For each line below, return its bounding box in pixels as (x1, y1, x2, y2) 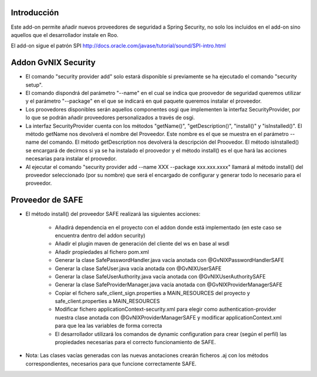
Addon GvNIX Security (11, 57, 96, 67)
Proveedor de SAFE (11, 195, 83, 205)
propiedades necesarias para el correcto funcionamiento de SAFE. (55, 339, 216, 346)
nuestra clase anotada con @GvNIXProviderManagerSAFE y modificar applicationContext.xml (55, 314, 282, 321)
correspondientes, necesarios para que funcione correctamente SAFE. (25, 360, 197, 367)
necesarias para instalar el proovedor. (25, 155, 117, 162)
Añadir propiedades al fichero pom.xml (55, 248, 149, 255)
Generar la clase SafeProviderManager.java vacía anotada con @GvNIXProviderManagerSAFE (55, 281, 283, 288)
